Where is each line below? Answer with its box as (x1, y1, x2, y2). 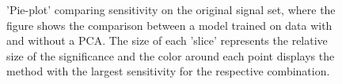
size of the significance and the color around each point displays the (6, 47, 335, 64)
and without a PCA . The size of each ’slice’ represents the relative (6, 32, 328, 49)
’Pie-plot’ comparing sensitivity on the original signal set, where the (6, 2, 336, 17)
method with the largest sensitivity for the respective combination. (6, 63, 330, 79)
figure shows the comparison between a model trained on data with (6, 16, 332, 33)
